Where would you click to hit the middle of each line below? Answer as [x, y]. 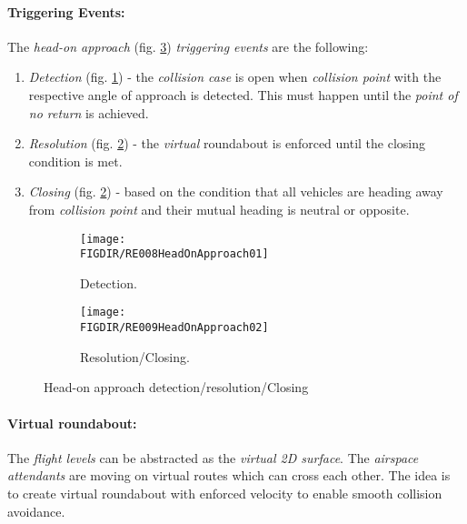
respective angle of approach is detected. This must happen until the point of [243, 94]
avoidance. [36, 511]
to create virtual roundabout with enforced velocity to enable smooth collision [225, 493]
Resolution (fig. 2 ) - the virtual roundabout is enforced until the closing [227, 143]
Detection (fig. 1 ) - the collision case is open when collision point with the [235, 77]
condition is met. [75, 161]
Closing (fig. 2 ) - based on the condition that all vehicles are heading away [236, 191]
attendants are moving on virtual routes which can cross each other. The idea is [229, 475]
